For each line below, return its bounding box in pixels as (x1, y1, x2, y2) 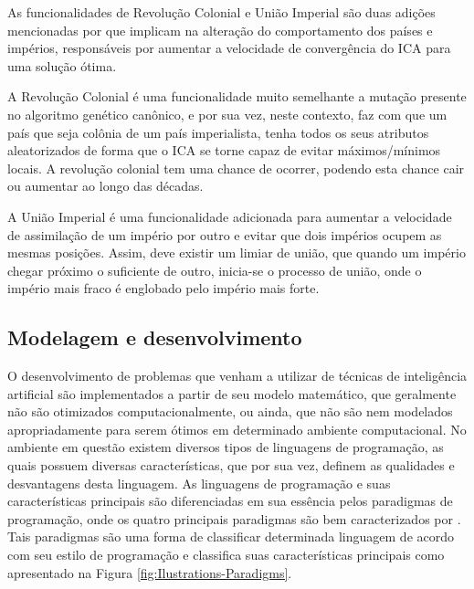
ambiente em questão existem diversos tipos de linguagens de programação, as (7, 437, 444, 457)
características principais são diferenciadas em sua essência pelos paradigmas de (7, 491, 453, 510)
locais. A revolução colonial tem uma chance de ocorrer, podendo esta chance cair (7, 158, 465, 177)
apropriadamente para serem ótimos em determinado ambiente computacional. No (7, 419, 467, 438)
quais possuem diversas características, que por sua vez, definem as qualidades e (7, 456, 455, 475)
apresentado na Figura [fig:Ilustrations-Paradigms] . (7, 563, 292, 582)
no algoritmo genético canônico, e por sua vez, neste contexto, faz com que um (7, 104, 448, 123)
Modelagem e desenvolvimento (7, 323, 302, 352)
